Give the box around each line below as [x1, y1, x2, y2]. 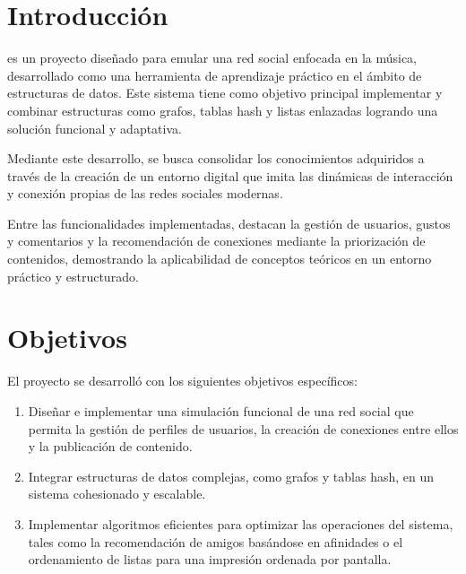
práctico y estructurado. [7, 266, 139, 285]
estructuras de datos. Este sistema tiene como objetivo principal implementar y [7, 83, 443, 102]
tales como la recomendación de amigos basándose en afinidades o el [28, 532, 403, 551]
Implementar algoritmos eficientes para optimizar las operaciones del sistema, [28, 514, 453, 533]
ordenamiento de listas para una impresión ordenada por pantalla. [28, 550, 392, 569]
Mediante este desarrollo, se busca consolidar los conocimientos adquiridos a [7, 149, 425, 168]
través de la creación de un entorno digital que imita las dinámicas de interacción [7, 166, 453, 185]
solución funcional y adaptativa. [7, 118, 182, 137]
